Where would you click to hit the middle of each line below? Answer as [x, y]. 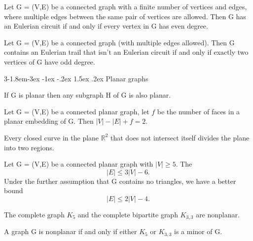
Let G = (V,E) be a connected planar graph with [79, 164]
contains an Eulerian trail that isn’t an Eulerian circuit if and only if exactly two [126, 52]
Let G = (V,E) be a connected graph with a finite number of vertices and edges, [126, 6]
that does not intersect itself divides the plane [180, 137]
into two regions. [29, 147]
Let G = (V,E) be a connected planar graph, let [77, 111]
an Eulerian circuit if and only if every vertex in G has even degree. [106, 26]
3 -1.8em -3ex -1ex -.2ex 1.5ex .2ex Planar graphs [76, 78]
